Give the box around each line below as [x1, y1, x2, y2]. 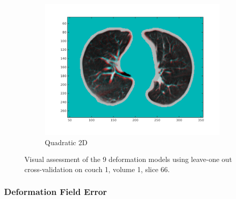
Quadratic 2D [45, 137, 87, 147]
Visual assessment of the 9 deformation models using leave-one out [24, 154, 232, 164]
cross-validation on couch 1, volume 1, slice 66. [24, 163, 170, 174]
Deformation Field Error [4, 185, 107, 198]
